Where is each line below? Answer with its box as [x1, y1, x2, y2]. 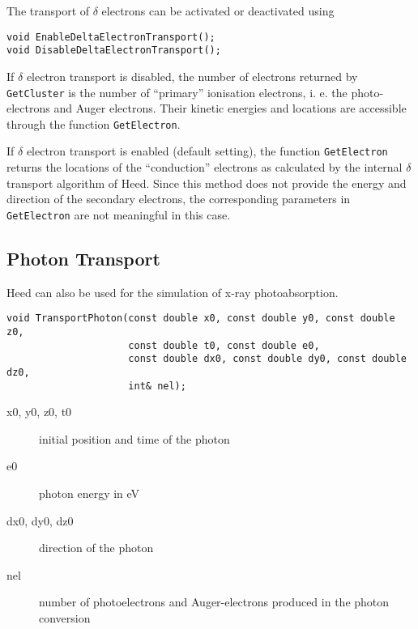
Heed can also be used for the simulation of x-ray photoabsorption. [6, 283, 339, 300]
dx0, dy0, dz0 [6, 512, 74, 529]
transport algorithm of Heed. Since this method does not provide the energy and [6, 174, 407, 191]
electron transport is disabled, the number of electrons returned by [26, 67, 358, 84]
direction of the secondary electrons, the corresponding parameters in [6, 190, 351, 207]
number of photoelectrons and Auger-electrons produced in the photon [39, 593, 390, 610]
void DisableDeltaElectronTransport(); [6, 45, 221, 57]
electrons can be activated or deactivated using [101, 2, 335, 19]
